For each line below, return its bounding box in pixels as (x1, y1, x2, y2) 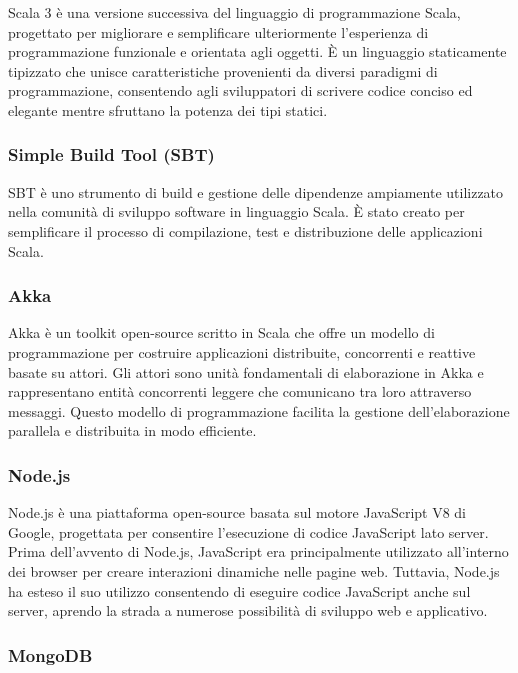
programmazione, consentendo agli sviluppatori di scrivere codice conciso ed (8, 80, 473, 101)
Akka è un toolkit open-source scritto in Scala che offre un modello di (8, 322, 435, 343)
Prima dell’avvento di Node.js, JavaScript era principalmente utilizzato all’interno (8, 541, 509, 562)
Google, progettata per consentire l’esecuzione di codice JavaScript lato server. (8, 521, 489, 542)
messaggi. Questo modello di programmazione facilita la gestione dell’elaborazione (8, 400, 510, 421)
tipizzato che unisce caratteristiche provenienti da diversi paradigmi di (8, 60, 438, 81)
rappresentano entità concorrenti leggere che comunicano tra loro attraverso (8, 381, 472, 402)
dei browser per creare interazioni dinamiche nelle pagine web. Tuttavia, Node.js (8, 560, 500, 581)
